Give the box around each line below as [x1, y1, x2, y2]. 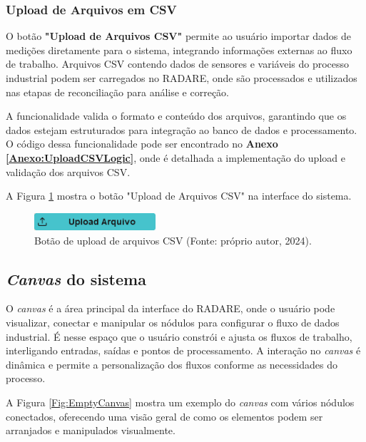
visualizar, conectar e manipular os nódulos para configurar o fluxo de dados [6, 315, 340, 330]
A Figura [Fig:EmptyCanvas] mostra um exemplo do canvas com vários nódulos [6, 395, 355, 410]
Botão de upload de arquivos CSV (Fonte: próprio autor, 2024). [34, 232, 312, 247]
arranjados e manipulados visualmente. [6, 423, 176, 438]
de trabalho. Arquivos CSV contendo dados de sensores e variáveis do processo [6, 56, 350, 71]
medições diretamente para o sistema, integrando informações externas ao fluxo [6, 42, 352, 57]
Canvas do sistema [6, 267, 146, 289]
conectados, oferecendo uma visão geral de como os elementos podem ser [6, 408, 323, 423]
